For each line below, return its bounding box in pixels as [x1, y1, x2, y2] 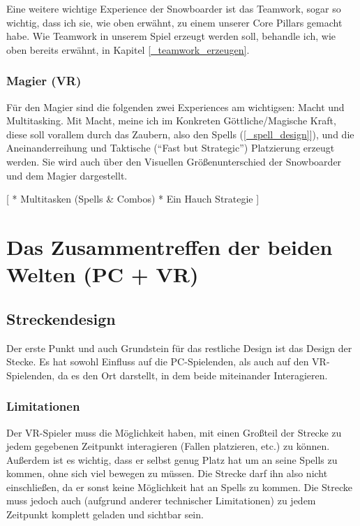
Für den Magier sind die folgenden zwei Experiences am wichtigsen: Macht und [6, 99, 345, 114]
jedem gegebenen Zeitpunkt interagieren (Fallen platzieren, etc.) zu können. [6, 439, 330, 453]
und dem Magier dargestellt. [6, 168, 128, 182]
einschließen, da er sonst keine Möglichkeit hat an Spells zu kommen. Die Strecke [6, 479, 352, 494]
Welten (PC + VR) [6, 260, 199, 288]
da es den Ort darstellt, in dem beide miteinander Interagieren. [57, 367, 328, 382]
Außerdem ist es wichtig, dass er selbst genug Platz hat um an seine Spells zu [6, 452, 338, 467]
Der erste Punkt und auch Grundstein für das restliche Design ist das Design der [6, 340, 352, 355]
